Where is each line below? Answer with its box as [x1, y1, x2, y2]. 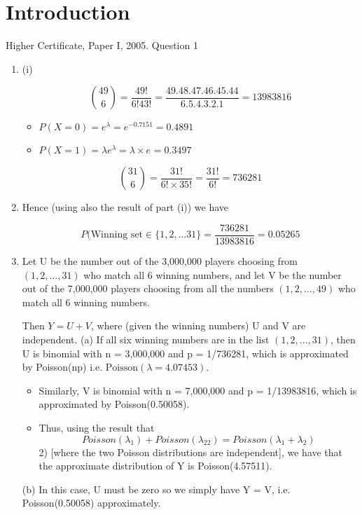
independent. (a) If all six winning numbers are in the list [22, 331, 270, 346]
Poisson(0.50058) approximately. [22, 495, 161, 510]
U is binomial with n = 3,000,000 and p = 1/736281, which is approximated [22, 345, 349, 360]
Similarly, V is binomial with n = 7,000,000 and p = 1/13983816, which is [39, 383, 357, 397]
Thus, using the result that [39, 420, 155, 434]
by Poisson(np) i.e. [22, 359, 103, 374]
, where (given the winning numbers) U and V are [91, 318, 306, 333]
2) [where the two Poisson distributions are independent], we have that [39, 444, 343, 459]
